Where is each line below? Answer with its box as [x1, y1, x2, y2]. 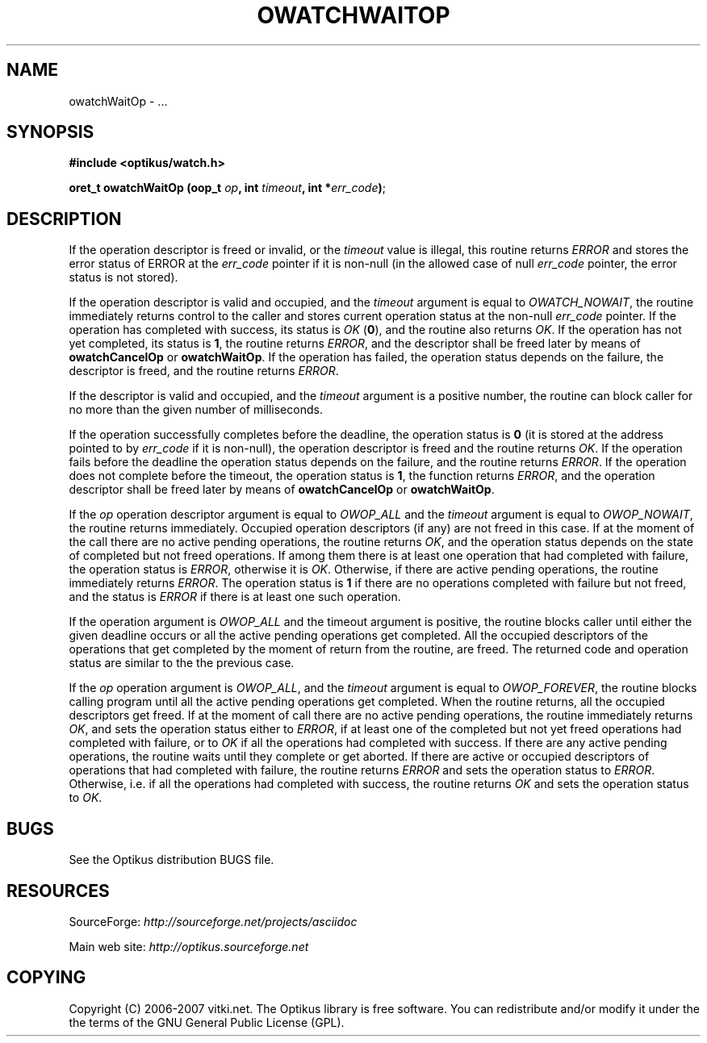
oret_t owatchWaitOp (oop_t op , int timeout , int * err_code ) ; [69, 181, 387, 195]
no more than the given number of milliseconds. [69, 403, 323, 417]
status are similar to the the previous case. [69, 656, 295, 670]
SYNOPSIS [6, 122, 94, 143]
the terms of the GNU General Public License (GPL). [69, 1015, 345, 1029]
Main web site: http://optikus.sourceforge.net [69, 939, 309, 953]
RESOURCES [6, 880, 110, 901]
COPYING [6, 967, 86, 988]
